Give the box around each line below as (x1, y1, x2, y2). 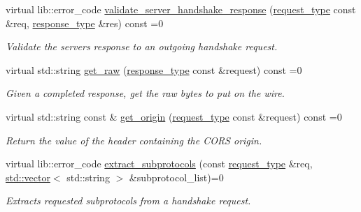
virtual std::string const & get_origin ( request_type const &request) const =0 (6, 109, 342, 123)
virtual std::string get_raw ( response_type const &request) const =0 (6, 62, 302, 77)
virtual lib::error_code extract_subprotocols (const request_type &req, (6, 156, 313, 171)
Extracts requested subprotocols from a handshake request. (6, 193, 251, 208)
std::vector (6, 169, 50, 184)
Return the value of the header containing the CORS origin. (6, 132, 262, 147)
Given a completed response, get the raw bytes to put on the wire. (6, 86, 285, 100)
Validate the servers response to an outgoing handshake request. (6, 39, 278, 54)
